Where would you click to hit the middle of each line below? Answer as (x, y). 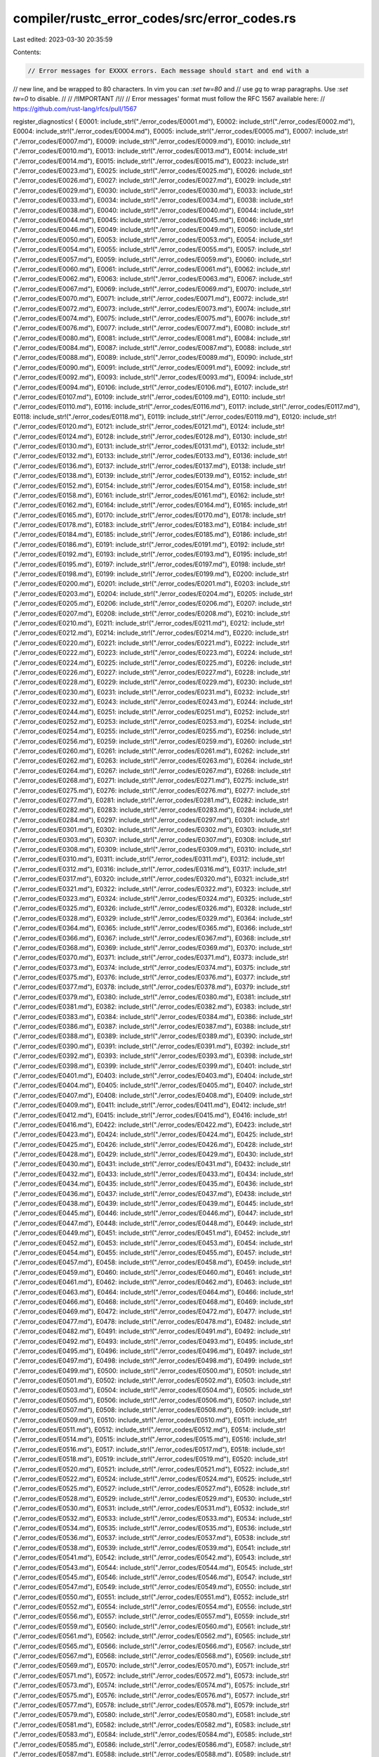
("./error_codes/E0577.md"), (54, 1705)
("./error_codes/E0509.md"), (54, 1420)
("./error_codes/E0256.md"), (54, 741)
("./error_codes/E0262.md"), (54, 761)
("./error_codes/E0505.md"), (54, 1400)
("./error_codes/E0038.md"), (54, 210)
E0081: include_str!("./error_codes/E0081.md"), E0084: (177, 338)
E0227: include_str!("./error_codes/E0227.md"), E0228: (176, 672)
